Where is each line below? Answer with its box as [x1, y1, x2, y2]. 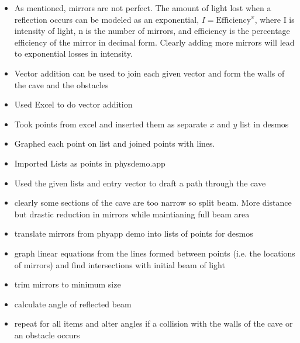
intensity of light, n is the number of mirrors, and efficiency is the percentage [14, 25, 290, 37]
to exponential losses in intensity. [14, 47, 133, 60]
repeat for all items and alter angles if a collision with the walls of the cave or [14, 317, 293, 330]
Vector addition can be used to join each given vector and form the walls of [14, 67, 285, 79]
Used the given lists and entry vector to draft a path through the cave [14, 176, 266, 189]
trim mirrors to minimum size [14, 278, 121, 290]
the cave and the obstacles [14, 78, 109, 91]
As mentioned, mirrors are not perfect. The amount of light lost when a [14, 2, 271, 13]
